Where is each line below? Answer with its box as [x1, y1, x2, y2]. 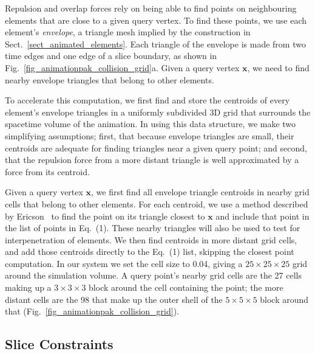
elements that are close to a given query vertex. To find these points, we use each [5, 13, 307, 26]
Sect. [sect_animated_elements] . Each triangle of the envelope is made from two [5, 37, 306, 50]
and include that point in [215, 209, 310, 222]
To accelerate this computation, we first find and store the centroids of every [5, 94, 290, 106]
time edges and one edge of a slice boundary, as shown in [5, 49, 217, 62]
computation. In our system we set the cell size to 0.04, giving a [5, 257, 243, 269]
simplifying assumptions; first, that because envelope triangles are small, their [5, 129, 294, 142]
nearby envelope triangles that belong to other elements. [5, 73, 214, 86]
